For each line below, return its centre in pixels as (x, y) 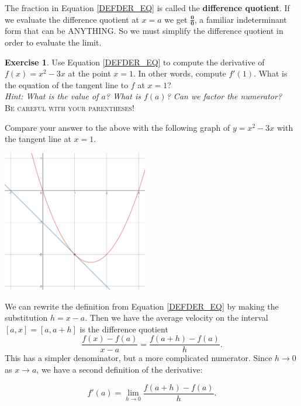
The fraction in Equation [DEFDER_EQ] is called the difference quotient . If (147, 8)
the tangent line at (38, 139)
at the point (89, 73)
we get (176, 19)
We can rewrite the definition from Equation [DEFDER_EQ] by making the (142, 306)
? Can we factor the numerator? (224, 96)
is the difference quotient (124, 329)
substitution (26, 317)
